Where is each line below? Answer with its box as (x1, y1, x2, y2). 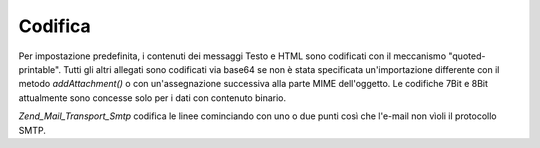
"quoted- (448, 50, 486, 62)
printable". (18, 63, 62, 75)
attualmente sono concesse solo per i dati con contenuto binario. (18, 91, 287, 104)
